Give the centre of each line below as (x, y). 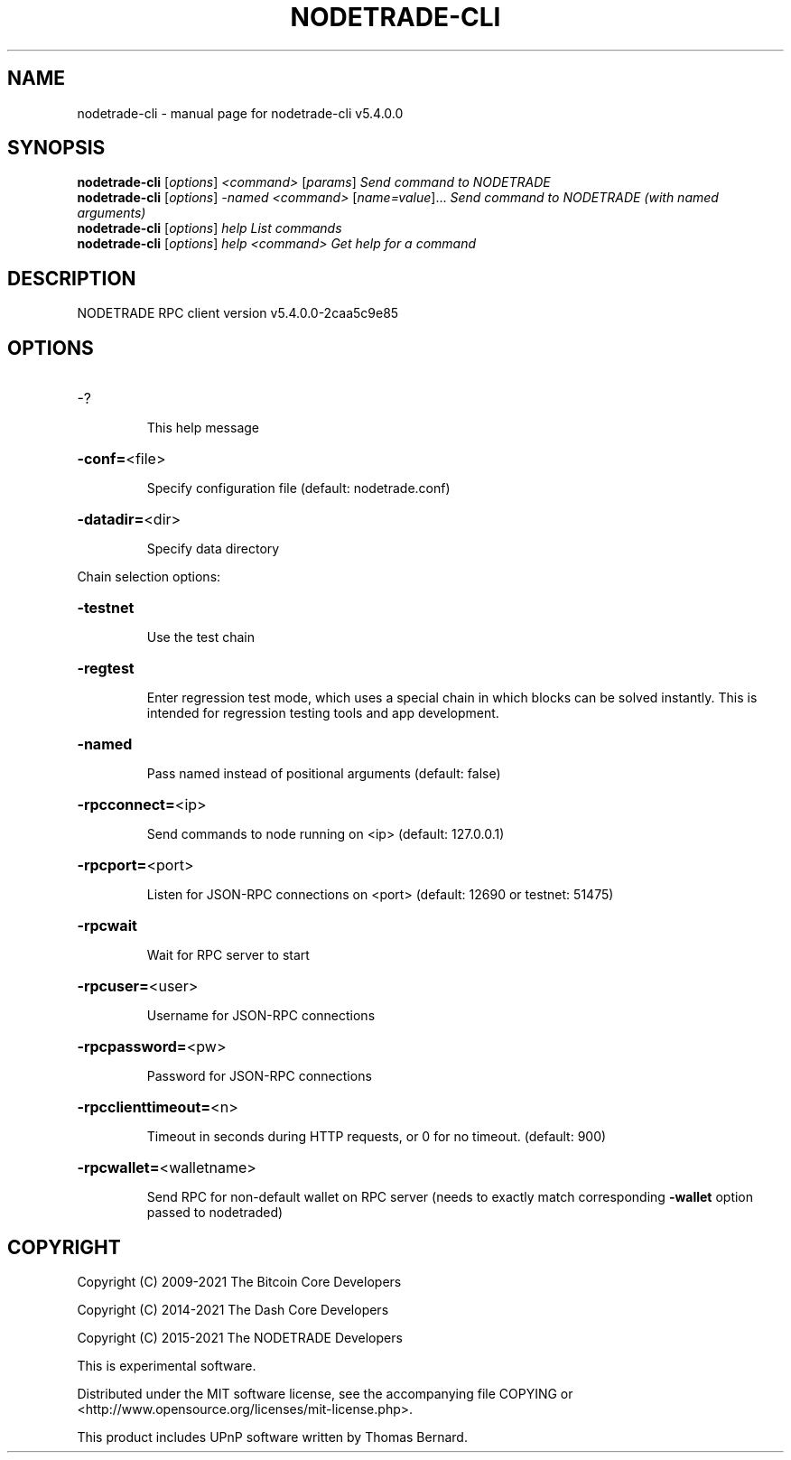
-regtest (106, 669)
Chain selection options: (149, 577)
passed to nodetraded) (215, 1213)
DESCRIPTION (72, 278)
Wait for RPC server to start (228, 955)
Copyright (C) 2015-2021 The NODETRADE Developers (240, 1337)
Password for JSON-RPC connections (259, 1076)
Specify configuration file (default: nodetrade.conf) (298, 488)
